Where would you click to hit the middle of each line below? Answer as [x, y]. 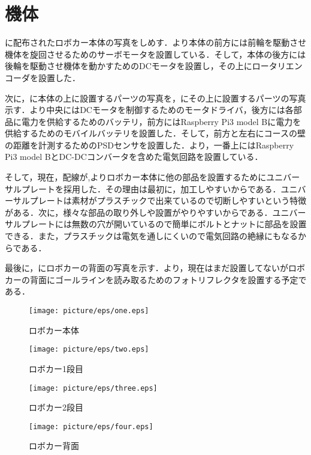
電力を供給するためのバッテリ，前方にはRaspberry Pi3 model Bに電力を [161, 121]
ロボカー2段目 [56, 407]
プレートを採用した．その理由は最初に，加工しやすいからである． [151, 188]
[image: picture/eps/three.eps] [93, 388]
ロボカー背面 [54, 446]
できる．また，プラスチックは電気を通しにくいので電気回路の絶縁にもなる [151, 236]
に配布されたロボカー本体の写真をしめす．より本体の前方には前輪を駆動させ [156, 42]
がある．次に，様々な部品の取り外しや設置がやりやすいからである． [139, 212]
